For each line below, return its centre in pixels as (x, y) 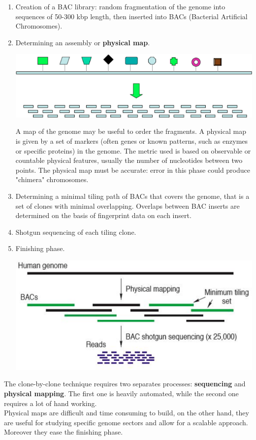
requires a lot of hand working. (50, 403)
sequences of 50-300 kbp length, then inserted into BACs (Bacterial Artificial (131, 16)
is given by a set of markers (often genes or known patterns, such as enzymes (132, 141)
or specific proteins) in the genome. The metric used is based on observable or (133, 150)
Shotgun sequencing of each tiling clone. (76, 232)
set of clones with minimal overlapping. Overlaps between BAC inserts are (128, 205)
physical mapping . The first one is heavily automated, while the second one (121, 393)
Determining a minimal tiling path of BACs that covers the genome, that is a (132, 196)
